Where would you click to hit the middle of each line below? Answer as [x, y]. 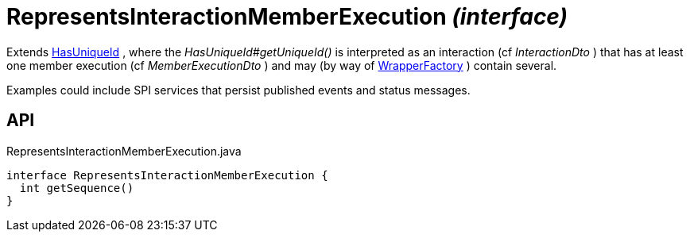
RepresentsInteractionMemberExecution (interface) [287, 17]
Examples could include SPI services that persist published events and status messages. [238, 90]
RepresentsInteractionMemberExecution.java [124, 151]
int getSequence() [77, 188]
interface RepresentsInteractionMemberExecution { [167, 175]
